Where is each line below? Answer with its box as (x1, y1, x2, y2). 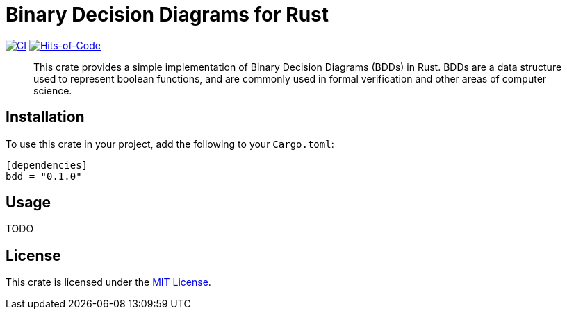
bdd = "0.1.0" (6, 170, 82, 182)
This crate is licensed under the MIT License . (6, 276, 211, 289)
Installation (6, 108, 85, 126)
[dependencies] (6, 159, 88, 171)
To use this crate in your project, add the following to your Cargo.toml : (6, 137, 334, 150)
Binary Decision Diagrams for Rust (6, 3, 329, 26)
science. (33, 84, 72, 96)
